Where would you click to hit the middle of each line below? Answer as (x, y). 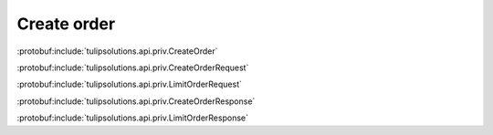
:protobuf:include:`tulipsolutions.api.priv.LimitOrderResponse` (132, 118)
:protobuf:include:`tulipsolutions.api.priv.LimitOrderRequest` (129, 84)
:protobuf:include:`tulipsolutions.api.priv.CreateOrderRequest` (133, 67)
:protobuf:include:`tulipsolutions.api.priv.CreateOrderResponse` (136, 101)
